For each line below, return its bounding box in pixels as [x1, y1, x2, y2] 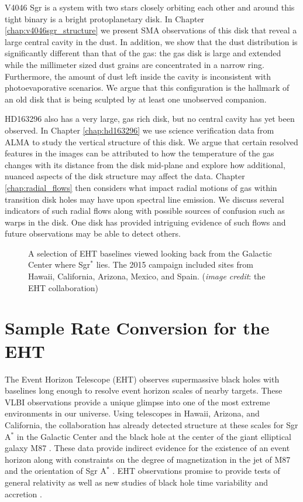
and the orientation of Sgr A [5, 465, 106, 477]
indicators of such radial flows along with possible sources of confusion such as [5, 204, 285, 217]
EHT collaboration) [28, 281, 99, 293]
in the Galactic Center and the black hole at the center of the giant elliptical [16, 430, 292, 442]
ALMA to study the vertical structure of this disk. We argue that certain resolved [5, 135, 298, 148]
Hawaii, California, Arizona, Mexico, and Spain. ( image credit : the [28, 270, 266, 282]
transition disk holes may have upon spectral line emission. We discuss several [5, 193, 284, 205]
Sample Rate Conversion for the [5, 316, 270, 340]
